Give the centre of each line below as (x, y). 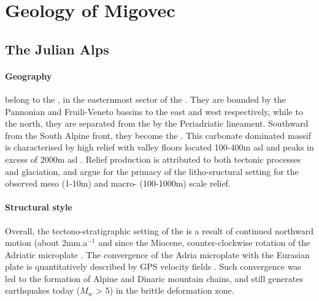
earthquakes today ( (43, 290)
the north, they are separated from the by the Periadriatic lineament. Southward (157, 123)
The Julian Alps (57, 49)
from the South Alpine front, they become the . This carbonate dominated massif (158, 135)
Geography (29, 76)
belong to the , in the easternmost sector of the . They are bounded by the (145, 99)
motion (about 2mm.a (46, 243)
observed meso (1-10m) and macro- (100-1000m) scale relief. (118, 183)
